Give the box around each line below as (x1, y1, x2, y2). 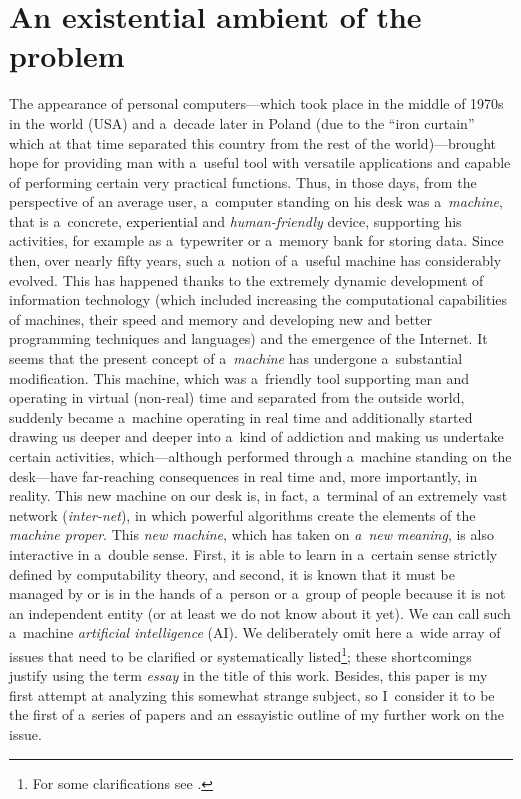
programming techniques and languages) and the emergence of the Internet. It (9, 328, 488, 349)
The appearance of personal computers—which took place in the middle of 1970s (9, 93, 504, 114)
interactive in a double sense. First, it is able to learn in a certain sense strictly (9, 543, 498, 564)
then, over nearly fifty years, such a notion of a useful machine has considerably (9, 250, 502, 271)
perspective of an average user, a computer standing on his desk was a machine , (9, 191, 503, 212)
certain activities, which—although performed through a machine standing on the (9, 446, 512, 466)
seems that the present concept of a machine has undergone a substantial (9, 348, 463, 369)
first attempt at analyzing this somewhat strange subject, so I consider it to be (9, 684, 495, 705)
